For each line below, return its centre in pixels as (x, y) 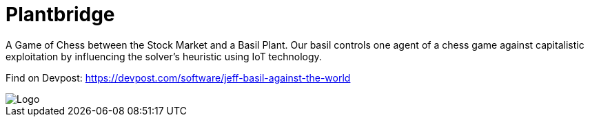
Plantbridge (60, 14)
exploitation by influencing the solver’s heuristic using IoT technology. (164, 56)
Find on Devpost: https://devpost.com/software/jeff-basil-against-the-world (178, 77)
